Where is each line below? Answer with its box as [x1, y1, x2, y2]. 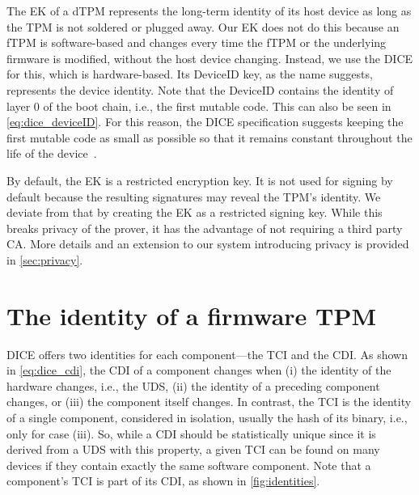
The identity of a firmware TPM [6, 298, 377, 332]
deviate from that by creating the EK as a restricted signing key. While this [6, 204, 383, 221]
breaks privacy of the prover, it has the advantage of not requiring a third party [6, 219, 403, 236]
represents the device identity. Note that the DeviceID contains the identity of [6, 81, 394, 98]
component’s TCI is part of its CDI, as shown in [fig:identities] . [6, 472, 320, 489]
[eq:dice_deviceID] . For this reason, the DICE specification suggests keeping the [6, 113, 404, 130]
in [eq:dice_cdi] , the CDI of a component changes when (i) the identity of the [6, 362, 391, 379]
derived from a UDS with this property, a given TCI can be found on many [6, 441, 380, 458]
